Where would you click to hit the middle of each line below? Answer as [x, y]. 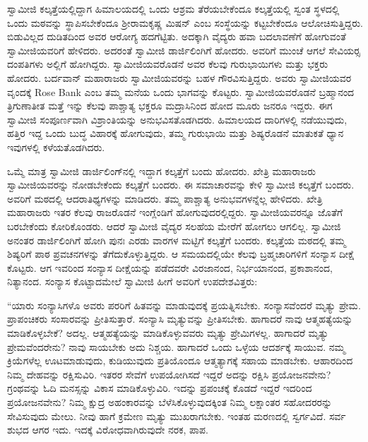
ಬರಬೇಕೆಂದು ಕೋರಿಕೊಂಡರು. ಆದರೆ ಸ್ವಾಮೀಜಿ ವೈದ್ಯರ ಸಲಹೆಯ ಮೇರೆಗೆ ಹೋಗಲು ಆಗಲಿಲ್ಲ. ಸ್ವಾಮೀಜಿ [174, 226]
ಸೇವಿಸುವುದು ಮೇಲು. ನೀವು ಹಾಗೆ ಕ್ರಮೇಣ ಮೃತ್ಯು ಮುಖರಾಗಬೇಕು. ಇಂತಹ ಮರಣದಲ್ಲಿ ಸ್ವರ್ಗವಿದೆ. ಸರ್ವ [177, 416]
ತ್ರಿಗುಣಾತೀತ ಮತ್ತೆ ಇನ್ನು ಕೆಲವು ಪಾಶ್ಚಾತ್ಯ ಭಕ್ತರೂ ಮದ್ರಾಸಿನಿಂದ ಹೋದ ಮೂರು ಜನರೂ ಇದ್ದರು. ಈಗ [170, 106]
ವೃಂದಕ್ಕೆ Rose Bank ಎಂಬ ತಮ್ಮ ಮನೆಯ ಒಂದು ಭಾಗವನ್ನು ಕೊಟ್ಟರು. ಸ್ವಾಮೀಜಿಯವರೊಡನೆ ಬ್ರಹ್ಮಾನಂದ [181, 91]
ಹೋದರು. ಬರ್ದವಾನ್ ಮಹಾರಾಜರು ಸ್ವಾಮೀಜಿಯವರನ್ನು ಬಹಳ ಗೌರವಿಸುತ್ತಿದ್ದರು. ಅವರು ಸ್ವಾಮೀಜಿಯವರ [179, 77]
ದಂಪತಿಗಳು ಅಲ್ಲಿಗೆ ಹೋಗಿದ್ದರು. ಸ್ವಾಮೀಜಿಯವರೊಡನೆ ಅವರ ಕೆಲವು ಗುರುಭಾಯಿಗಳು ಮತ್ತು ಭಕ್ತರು [168, 64]
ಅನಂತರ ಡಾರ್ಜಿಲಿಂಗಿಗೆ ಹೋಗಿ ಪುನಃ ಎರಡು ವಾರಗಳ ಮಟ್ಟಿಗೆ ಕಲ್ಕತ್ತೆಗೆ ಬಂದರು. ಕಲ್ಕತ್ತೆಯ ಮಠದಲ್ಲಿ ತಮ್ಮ [177, 240]
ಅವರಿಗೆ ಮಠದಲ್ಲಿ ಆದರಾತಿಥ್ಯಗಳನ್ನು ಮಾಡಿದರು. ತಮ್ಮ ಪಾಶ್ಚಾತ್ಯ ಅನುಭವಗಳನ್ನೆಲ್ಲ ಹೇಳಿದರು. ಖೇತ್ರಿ [165, 198]
